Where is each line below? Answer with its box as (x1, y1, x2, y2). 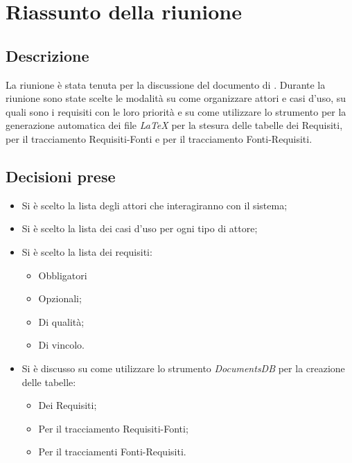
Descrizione (6, 44, 89, 66)
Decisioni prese (6, 165, 116, 186)
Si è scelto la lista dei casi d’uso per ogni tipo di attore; (21, 221, 258, 236)
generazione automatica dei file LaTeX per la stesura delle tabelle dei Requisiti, (6, 118, 343, 132)
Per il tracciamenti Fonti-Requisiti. (38, 444, 186, 459)
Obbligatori (38, 268, 87, 282)
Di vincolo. (38, 338, 85, 352)
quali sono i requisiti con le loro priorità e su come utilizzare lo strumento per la (6, 104, 346, 119)
